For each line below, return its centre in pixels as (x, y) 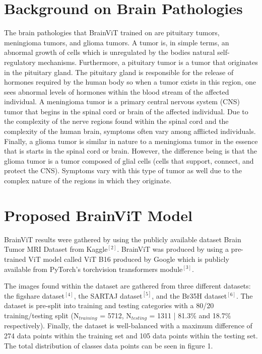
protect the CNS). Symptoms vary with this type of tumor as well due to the (123, 170)
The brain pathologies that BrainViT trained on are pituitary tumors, (112, 32)
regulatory (20, 62)
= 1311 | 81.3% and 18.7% (190, 315)
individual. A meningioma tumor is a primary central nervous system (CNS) (122, 101)
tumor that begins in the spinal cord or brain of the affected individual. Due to (126, 111)
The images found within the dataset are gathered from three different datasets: (127, 286)
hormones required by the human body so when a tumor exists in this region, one (130, 82)
